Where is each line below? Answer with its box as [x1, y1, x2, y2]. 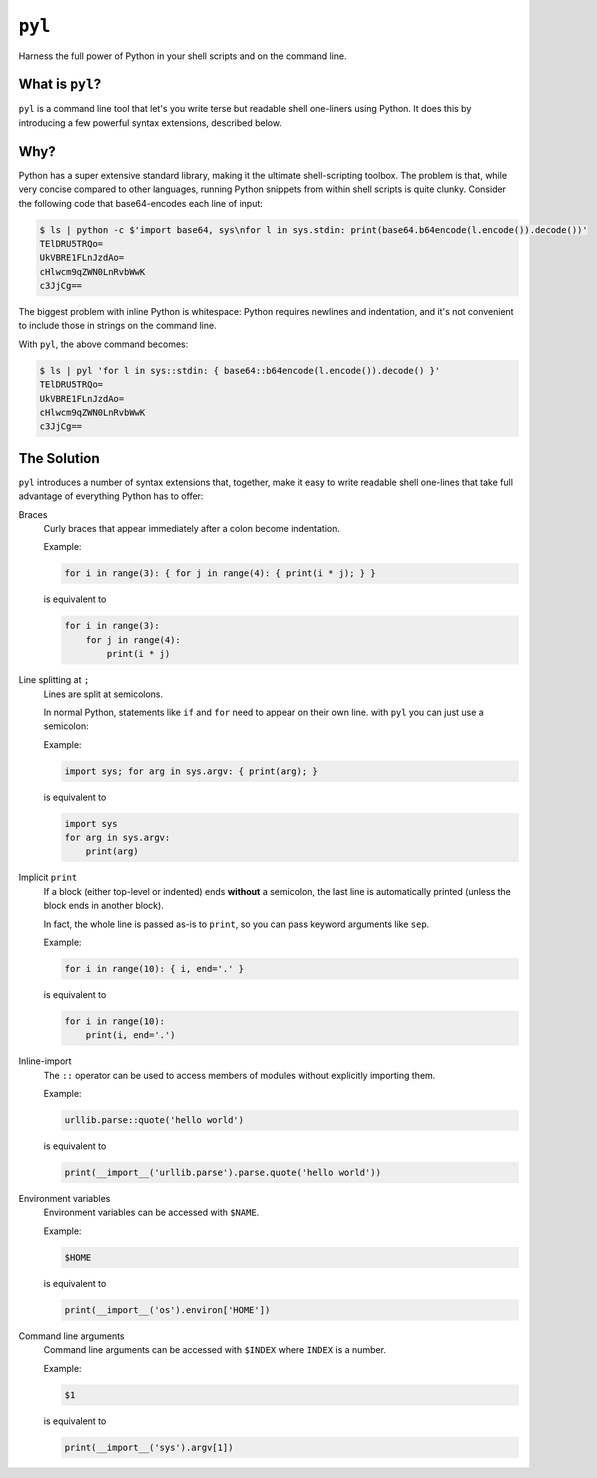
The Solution [18, 450, 100, 467]
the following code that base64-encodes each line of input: [18, 197, 264, 209]
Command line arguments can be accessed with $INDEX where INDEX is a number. [43, 1344, 387, 1356]
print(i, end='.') [85, 1030, 176, 1041]
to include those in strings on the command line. [18, 320, 217, 332]
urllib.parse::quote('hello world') [64, 1115, 245, 1126]
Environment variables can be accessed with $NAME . [43, 1206, 260, 1219]
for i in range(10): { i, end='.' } [64, 963, 245, 974]
